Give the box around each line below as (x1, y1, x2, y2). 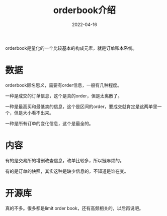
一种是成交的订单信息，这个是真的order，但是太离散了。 (5, 92, 122, 98)
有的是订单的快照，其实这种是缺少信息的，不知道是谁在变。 (5, 168, 129, 174)
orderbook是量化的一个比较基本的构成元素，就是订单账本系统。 (5, 45, 137, 51)
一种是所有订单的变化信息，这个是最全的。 (5, 120, 94, 126)
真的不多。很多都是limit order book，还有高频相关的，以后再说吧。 (5, 205, 144, 211)
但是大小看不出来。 (14, 110, 54, 116)
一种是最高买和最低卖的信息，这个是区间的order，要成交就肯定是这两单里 (5, 103, 157, 110)
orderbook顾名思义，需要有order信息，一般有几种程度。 (5, 82, 122, 88)
